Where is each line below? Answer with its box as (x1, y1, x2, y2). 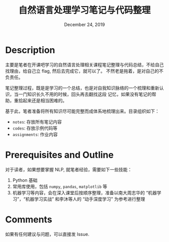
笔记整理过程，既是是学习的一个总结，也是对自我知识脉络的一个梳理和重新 (5, 85, 159, 91)
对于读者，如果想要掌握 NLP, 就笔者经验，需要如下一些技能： (5, 166, 132, 172)
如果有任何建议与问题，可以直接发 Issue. (5, 231, 90, 237)
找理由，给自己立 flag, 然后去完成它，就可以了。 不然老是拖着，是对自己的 (5, 68, 159, 74)
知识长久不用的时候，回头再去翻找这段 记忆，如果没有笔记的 (27, 91, 152, 97)
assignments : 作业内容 (12, 131, 58, 137)
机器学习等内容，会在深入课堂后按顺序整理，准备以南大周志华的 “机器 (12, 189, 157, 196)
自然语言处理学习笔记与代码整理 (18, 5, 151, 16)
